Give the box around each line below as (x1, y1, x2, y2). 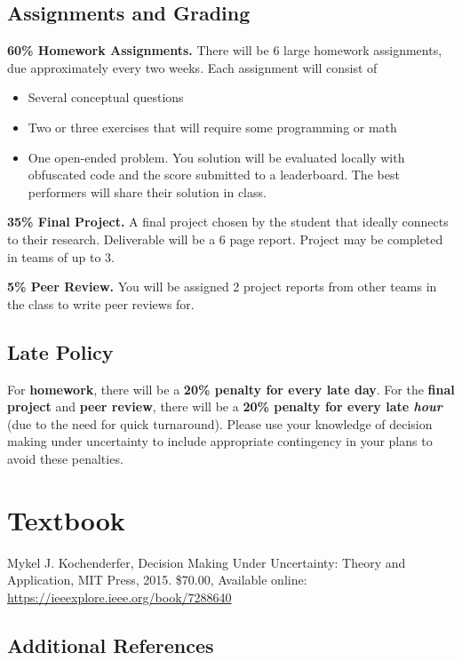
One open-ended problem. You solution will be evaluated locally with (28, 147, 405, 166)
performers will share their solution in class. (28, 182, 267, 201)
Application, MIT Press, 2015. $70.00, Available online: (7, 570, 307, 589)
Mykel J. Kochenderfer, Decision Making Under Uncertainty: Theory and (7, 553, 406, 571)
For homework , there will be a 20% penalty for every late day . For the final (7, 379, 455, 398)
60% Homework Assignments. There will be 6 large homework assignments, (7, 41, 442, 60)
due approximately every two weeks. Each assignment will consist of (7, 58, 378, 76)
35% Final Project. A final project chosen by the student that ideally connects (7, 212, 449, 231)
